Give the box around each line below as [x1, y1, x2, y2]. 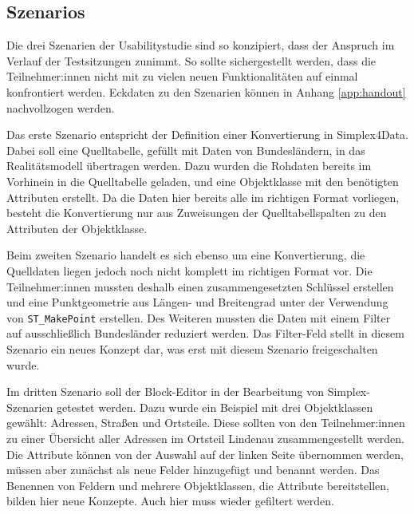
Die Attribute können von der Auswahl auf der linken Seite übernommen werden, [6, 445, 404, 462]
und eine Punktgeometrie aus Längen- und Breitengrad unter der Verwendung [6, 294, 388, 310]
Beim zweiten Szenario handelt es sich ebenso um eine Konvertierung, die [6, 247, 365, 263]
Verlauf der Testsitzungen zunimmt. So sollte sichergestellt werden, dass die [6, 52, 377, 69]
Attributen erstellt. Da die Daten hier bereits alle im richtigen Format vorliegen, [6, 188, 400, 205]
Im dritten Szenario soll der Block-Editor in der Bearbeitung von [6, 383, 324, 400]
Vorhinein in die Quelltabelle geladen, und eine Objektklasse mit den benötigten [6, 172, 399, 189]
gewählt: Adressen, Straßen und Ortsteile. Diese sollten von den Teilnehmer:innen [6, 414, 405, 431]
